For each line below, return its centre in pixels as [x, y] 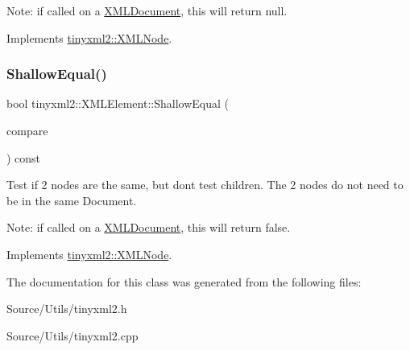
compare [27, 130]
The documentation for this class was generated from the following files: [184, 281]
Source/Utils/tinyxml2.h [67, 309]
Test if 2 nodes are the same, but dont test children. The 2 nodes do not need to [205, 185]
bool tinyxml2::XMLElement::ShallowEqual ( [118, 103]
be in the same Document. [72, 200]
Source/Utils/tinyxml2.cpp [72, 335]
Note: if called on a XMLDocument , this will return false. [149, 227]
